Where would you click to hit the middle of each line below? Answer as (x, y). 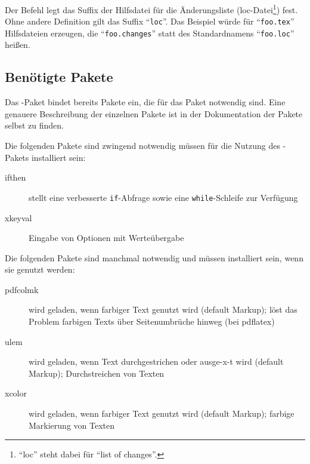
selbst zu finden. (34, 125)
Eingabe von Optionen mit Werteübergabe (106, 238)
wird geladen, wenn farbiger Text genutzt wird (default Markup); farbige (162, 413)
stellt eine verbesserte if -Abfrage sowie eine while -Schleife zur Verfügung (163, 197)
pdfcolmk (22, 289)
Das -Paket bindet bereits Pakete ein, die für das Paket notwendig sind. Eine (145, 102)
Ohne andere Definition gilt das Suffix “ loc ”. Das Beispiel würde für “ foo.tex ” (150, 21)
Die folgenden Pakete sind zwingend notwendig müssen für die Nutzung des (142, 146)
